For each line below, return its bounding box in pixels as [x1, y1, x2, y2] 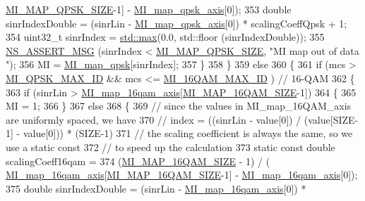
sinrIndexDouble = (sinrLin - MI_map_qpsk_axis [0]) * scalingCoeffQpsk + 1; [6, 15, 347, 30]
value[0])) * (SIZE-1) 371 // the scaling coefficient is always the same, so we [23, 126, 353, 141]
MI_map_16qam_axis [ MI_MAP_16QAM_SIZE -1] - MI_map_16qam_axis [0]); [6, 167, 358, 182]
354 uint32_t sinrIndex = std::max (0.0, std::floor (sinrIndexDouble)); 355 [6, 30, 325, 44]
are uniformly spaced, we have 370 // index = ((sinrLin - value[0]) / [6, 112, 301, 127]
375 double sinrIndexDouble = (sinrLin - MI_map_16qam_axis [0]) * [6, 181, 306, 195]
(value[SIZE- [304, 112, 359, 127]
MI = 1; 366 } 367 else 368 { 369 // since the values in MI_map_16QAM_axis [6, 98, 352, 113]
